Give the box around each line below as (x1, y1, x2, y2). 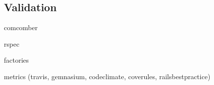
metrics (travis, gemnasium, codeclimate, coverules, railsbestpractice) (4, 71, 211, 81)
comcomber (4, 22, 38, 33)
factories (4, 55, 29, 65)
